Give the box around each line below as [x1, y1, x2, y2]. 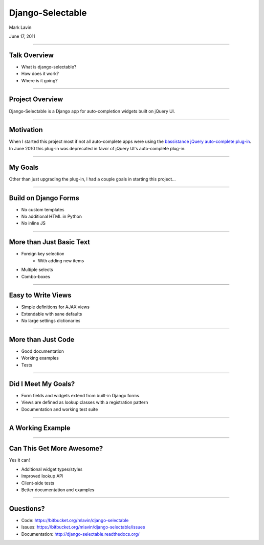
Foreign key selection [21, 251, 65, 257]
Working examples [21, 355, 59, 361]
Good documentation [21, 348, 64, 354]
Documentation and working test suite [21, 406, 98, 412]
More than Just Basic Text [9, 238, 90, 247]
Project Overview [9, 95, 63, 104]
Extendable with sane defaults [21, 311, 83, 317]
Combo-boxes [21, 273, 50, 279]
